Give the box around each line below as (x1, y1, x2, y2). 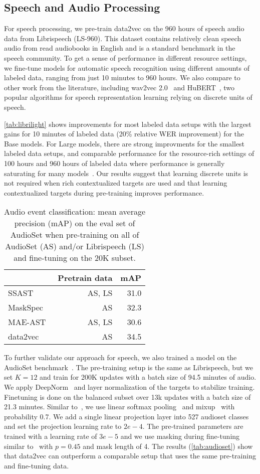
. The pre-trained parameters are (142, 421, 243, 431)
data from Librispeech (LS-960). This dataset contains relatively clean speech (4, 33, 241, 43)
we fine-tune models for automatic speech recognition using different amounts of (4, 62, 250, 73)
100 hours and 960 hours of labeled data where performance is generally (4, 157, 225, 168)
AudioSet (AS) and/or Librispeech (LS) (5, 240, 144, 252)
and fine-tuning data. (4, 460, 69, 470)
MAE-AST (8, 316, 46, 328)
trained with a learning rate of (4, 431, 97, 441)
